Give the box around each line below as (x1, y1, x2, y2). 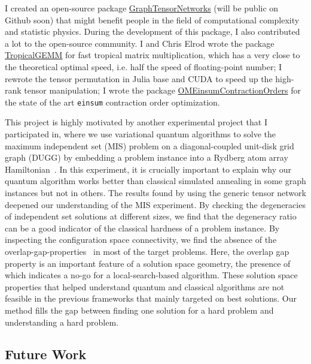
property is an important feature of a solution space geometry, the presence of (5, 257, 291, 269)
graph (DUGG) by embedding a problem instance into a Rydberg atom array (5, 151, 288, 164)
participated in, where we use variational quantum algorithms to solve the (5, 128, 276, 140)
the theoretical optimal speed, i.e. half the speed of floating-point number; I (5, 60, 282, 73)
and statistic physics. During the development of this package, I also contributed (5, 25, 300, 38)
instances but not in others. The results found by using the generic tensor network (5, 186, 306, 198)
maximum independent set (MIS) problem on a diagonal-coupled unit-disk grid (5, 139, 294, 152)
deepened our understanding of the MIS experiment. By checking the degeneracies (5, 198, 306, 210)
